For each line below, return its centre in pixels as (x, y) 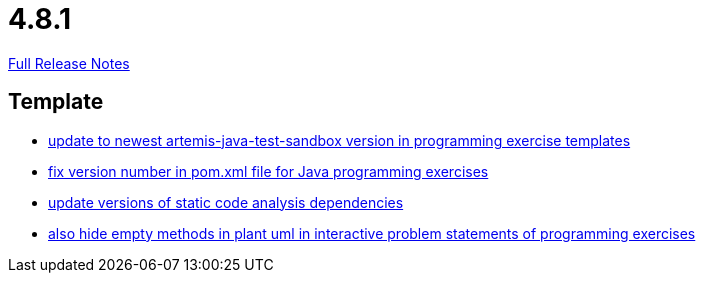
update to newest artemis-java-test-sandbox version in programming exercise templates (339, 140)
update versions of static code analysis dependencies (226, 202)
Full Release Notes (69, 63)
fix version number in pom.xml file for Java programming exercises (268, 171)
